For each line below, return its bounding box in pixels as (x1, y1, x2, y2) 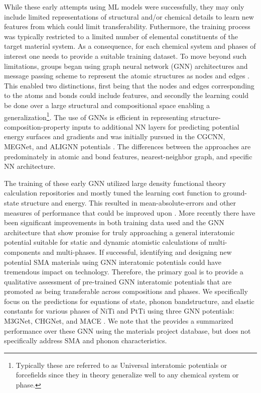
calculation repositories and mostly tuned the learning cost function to (4, 187, 221, 198)
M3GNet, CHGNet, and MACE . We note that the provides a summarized (4, 316, 233, 326)
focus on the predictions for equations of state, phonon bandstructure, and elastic (4, 296, 254, 306)
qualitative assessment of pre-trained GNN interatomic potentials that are (4, 276, 232, 286)
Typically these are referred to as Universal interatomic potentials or (16, 359, 227, 370)
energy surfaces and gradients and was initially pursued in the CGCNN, (4, 131, 225, 142)
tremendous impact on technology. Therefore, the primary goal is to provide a (4, 266, 243, 277)
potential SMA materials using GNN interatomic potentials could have (4, 256, 221, 267)
